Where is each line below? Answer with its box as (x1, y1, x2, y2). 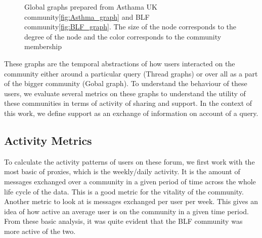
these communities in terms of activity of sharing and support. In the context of (4, 98, 252, 108)
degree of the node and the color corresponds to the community (24, 31, 222, 42)
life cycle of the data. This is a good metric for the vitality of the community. (4, 186, 244, 196)
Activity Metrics (4, 132, 92, 148)
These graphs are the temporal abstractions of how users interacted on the (4, 58, 235, 68)
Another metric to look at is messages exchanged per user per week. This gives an (4, 196, 258, 207)
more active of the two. (4, 225, 76, 236)
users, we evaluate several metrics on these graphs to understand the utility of (4, 88, 246, 98)
